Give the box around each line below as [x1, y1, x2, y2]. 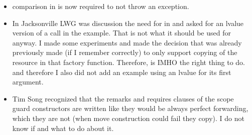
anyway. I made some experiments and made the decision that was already [12, 37, 242, 47]
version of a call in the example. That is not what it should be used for [12, 27, 231, 38]
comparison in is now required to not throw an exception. [12, 1, 189, 11]
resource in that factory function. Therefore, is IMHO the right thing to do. [12, 56, 245, 67]
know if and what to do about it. [12, 122, 114, 133]
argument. [12, 76, 44, 87]
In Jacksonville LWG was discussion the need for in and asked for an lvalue [12, 17, 244, 28]
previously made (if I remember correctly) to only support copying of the [12, 47, 237, 57]
